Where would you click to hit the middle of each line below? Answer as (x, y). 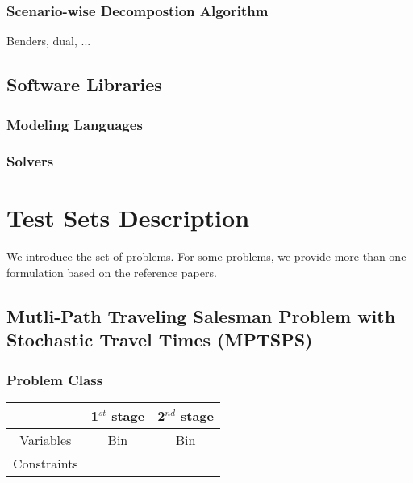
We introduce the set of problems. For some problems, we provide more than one (206, 256)
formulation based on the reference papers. (112, 272)
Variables (46, 439)
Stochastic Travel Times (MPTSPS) (160, 340)
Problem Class (55, 379)
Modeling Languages (75, 124)
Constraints (46, 463)
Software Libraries (84, 84)
